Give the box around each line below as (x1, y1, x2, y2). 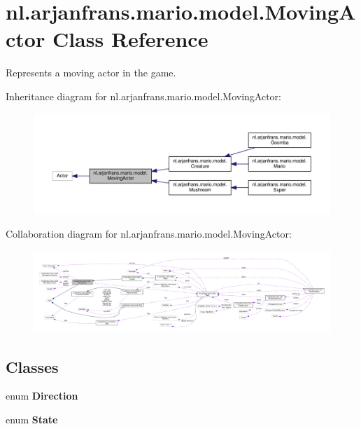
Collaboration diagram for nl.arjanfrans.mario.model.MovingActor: (6, 226, 292, 241)
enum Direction (6, 388, 78, 403)
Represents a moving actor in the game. (6, 65, 176, 80)
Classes (6, 355, 59, 377)
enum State (6, 412, 58, 427)
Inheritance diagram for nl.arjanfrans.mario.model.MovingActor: (6, 88, 281, 103)
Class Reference (52, 25, 208, 53)
